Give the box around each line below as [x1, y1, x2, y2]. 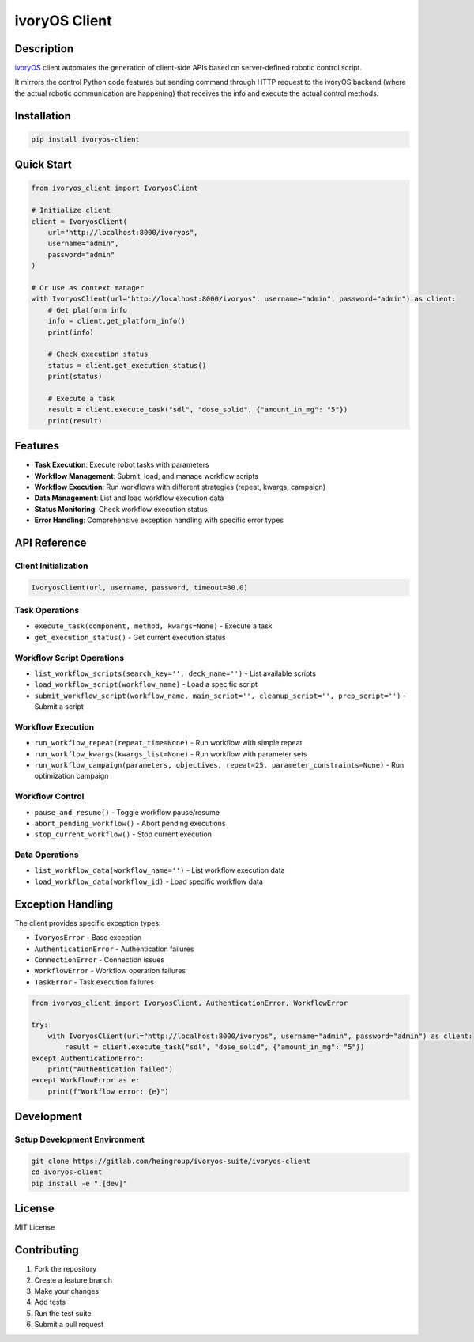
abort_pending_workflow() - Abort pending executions [34, 818, 226, 828]
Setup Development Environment [14, 1134, 145, 1145]
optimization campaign [34, 771, 109, 781]
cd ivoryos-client [31, 1168, 103, 1177]
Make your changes [34, 1286, 99, 1295]
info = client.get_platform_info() [47, 317, 186, 326]
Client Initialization [14, 560, 88, 571]
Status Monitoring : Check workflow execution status [34, 504, 208, 514]
